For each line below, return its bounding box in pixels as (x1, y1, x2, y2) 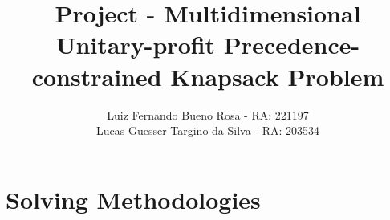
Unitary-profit (55, 28, 216, 61)
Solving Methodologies (6, 182, 261, 215)
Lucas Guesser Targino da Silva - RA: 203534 (95, 122, 320, 139)
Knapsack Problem (170, 59, 384, 92)
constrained (31, 59, 162, 92)
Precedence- (223, 28, 360, 61)
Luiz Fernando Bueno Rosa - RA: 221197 (107, 106, 309, 123)
